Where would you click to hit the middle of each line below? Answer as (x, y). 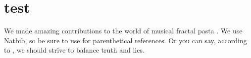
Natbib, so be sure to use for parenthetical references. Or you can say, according (125, 40)
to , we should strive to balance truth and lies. (74, 50)
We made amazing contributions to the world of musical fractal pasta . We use (123, 31)
